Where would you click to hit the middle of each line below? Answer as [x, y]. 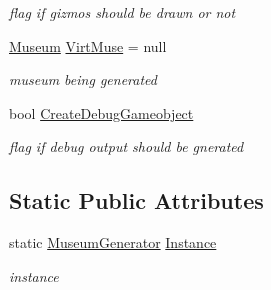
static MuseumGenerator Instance [113, 242]
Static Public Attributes [136, 200]
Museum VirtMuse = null [88, 45]
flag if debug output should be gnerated [126, 146]
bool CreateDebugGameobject [101, 112]
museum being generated [83, 79]
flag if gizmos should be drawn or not [122, 12]
